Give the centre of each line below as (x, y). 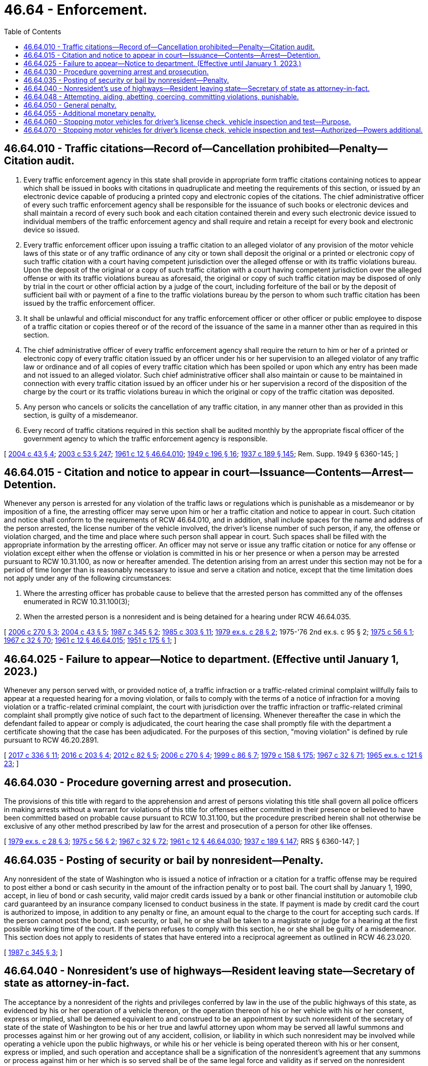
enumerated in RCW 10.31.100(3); (77, 602)
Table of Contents (33, 31)
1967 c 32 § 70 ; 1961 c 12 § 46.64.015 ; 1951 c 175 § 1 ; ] (90, 640)
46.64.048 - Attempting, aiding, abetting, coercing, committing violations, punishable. (161, 96)
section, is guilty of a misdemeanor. (81, 415)
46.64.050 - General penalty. (70, 105)
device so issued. (52, 229)
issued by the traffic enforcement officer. (89, 303)
